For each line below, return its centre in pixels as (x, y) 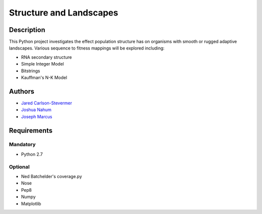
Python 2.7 (32, 154)
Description (27, 30)
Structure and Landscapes (64, 13)
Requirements (31, 130)
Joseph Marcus (37, 116)
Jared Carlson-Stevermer (47, 103)
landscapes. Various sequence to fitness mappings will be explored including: (87, 48)
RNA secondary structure (47, 57)
